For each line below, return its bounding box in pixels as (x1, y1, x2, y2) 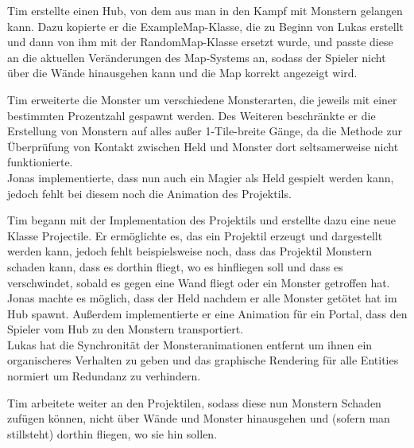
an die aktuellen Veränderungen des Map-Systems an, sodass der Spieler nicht (7, 49, 386, 65)
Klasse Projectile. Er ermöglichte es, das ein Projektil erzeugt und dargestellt (7, 227, 383, 243)
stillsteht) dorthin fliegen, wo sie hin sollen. (7, 425, 218, 442)
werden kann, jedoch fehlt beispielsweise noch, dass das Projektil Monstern (7, 243, 372, 259)
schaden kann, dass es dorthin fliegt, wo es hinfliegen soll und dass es (7, 258, 343, 275)
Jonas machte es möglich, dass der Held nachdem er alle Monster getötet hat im (7, 290, 397, 306)
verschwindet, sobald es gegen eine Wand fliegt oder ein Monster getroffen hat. (7, 274, 390, 290)
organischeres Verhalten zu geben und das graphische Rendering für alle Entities (7, 352, 399, 368)
